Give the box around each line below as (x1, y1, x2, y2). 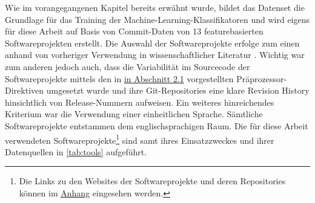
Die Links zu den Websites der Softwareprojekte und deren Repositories (19, 175, 286, 187)
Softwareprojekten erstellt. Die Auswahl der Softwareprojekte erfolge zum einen (5, 36, 300, 49)
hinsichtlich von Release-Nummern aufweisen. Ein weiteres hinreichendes (5, 95, 274, 108)
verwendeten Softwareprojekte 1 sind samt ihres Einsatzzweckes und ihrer (5, 132, 274, 146)
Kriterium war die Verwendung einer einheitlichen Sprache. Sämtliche (5, 108, 263, 120)
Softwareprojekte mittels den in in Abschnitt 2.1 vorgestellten (5, 72, 234, 85)
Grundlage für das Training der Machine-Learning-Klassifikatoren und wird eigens (5, 13, 310, 25)
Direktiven (5, 84, 44, 97)
